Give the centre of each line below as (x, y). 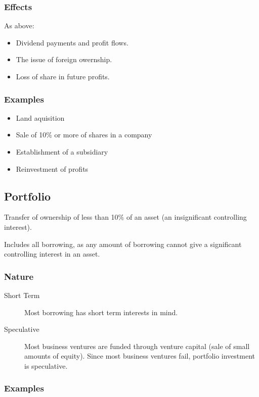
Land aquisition (40, 117)
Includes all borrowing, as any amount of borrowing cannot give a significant (123, 244)
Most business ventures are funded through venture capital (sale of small (137, 346)
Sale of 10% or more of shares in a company (84, 135)
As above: (19, 26)
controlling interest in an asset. (52, 254)
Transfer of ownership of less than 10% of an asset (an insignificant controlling (125, 217)
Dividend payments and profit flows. (72, 42)
